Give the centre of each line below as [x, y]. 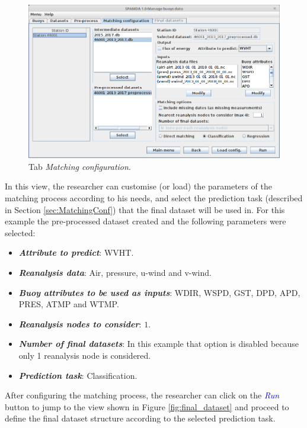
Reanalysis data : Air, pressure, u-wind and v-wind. [115, 273]
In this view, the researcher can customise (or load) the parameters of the [138, 186]
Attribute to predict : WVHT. [76, 252]
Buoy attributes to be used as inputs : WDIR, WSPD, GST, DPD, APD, [159, 292]
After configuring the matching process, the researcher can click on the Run [142, 395]
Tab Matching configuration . [80, 166]
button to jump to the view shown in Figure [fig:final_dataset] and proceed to [147, 406]
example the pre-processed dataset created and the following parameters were [145, 221]
